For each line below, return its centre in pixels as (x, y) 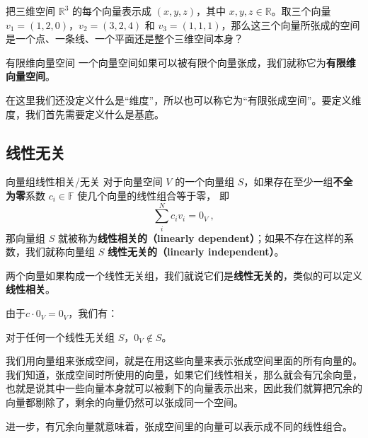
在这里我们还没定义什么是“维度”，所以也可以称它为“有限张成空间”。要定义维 (184, 99)
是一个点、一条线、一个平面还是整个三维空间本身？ (125, 39)
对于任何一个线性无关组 (60, 336)
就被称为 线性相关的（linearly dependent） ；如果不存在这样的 (201, 237)
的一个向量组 (205, 181)
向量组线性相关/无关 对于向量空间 (84, 181)
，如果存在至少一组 (288, 181)
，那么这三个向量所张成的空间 (291, 24)
